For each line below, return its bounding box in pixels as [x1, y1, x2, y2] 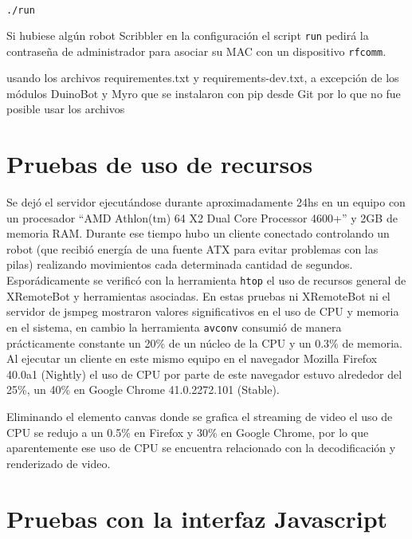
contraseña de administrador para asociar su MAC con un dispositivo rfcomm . [6, 42, 386, 59]
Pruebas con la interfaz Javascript [6, 502, 388, 534]
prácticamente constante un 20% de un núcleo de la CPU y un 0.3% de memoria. [6, 334, 402, 351]
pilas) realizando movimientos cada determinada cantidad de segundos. [6, 256, 353, 273]
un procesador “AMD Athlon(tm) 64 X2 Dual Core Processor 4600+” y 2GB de [6, 209, 398, 226]
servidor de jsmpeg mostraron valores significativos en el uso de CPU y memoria [6, 303, 399, 320]
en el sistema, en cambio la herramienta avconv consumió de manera [6, 318, 342, 335]
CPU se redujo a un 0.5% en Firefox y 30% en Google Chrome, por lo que [6, 423, 369, 440]
